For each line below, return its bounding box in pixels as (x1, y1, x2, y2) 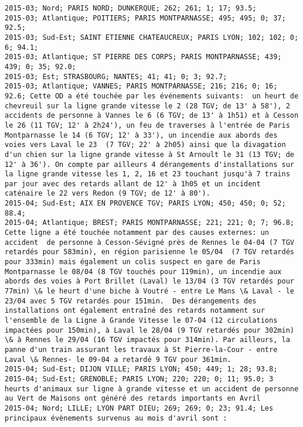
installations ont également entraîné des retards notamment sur (5, 306, 265, 315)
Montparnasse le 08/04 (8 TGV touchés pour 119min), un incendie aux (5, 267, 282, 276)
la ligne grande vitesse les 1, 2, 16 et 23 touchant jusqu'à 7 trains (5, 170, 290, 179)
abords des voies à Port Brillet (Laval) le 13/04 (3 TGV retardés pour (5, 277, 294, 286)
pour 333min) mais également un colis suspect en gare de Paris (5, 258, 261, 267)
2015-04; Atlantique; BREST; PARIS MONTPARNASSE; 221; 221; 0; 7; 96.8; (5, 218, 294, 227)
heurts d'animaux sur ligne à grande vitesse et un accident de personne (5, 384, 299, 393)
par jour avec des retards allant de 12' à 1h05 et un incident (5, 179, 261, 188)
